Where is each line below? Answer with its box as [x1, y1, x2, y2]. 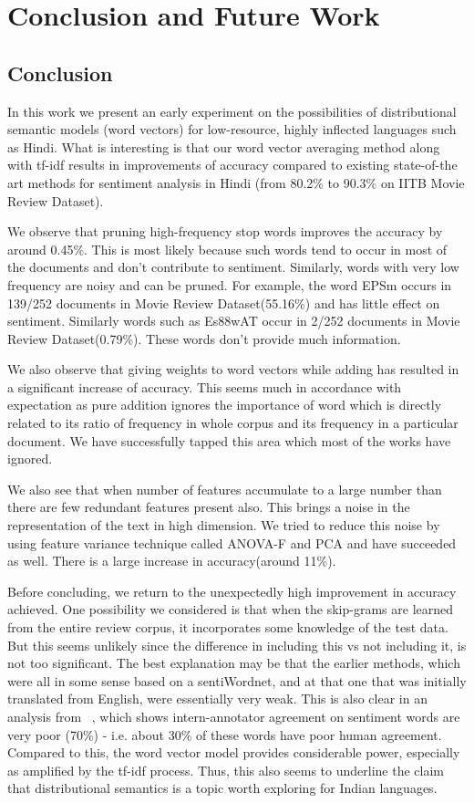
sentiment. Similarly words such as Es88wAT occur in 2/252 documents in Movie [7, 311, 460, 330]
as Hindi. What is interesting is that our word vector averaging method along [7, 137, 440, 156]
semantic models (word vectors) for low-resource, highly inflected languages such [7, 120, 457, 139]
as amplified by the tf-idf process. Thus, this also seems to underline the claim [7, 760, 444, 779]
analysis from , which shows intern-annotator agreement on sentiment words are [7, 706, 460, 725]
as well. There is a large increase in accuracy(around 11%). [7, 551, 336, 570]
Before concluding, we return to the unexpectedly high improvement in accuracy [7, 581, 457, 600]
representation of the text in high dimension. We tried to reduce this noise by [7, 516, 440, 535]
